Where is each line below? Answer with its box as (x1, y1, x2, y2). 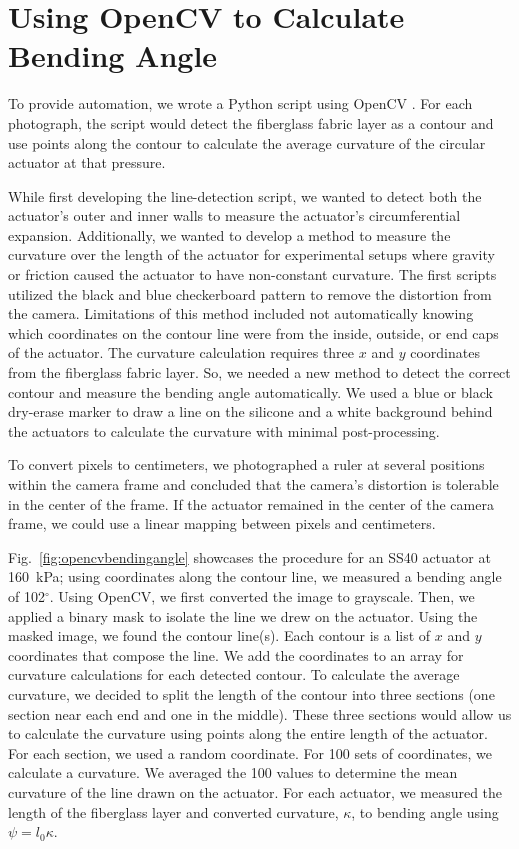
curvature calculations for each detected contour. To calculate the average (8, 664, 460, 685)
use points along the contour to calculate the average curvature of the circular (8, 132, 486, 153)
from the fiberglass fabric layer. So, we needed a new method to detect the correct (8, 362, 511, 383)
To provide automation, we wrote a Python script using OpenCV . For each (8, 93, 473, 114)
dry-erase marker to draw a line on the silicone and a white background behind (8, 401, 493, 422)
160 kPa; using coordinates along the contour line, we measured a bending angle (8, 566, 502, 587)
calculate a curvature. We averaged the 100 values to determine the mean (8, 762, 458, 783)
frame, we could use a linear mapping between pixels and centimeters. (8, 513, 436, 534)
